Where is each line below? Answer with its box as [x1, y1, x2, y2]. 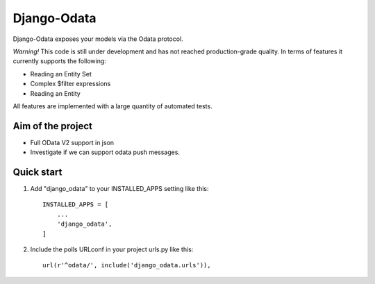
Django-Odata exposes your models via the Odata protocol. [12, 35, 183, 43]
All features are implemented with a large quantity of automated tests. [12, 101, 212, 110]
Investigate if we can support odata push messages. [30, 148, 181, 156]
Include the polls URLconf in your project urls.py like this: [30, 245, 194, 253]
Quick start [12, 167, 62, 178]
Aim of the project [12, 120, 93, 132]
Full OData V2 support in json [30, 138, 115, 147]
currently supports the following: [12, 57, 107, 65]
